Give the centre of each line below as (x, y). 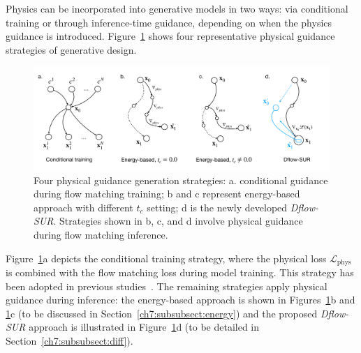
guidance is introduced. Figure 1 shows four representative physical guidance (170, 36)
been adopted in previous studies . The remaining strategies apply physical (167, 286)
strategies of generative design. (71, 49)
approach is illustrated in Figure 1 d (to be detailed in (144, 327)
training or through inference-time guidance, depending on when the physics (169, 22)
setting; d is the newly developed (217, 207)
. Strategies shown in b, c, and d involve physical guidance (178, 221)
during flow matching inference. (101, 234)
